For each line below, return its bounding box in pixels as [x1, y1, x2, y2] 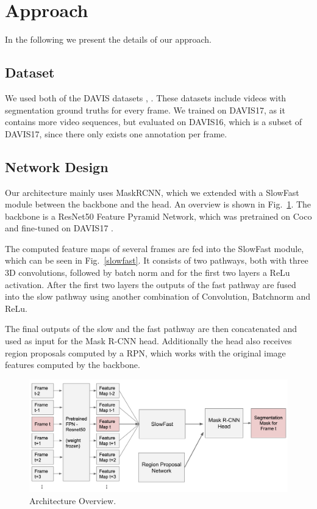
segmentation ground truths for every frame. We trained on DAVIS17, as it [5, 103, 285, 116]
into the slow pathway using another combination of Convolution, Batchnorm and [5, 290, 310, 303]
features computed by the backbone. [5, 358, 140, 371]
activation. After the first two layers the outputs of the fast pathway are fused [5, 278, 296, 291]
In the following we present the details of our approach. [5, 33, 212, 46]
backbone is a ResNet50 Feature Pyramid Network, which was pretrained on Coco [5, 209, 312, 222]
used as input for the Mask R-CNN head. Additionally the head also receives [5, 334, 292, 347]
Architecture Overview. [29, 494, 116, 507]
